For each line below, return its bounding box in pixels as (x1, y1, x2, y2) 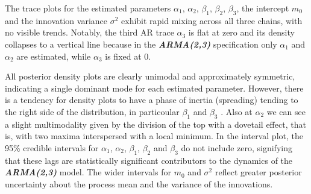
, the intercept (236, 2, 289, 14)
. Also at (221, 105, 253, 117)
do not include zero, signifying (181, 141, 292, 154)
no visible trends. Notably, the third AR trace (5, 26, 174, 39)
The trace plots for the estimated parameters (5, 2, 171, 14)
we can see (266, 105, 306, 117)
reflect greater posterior (215, 166, 302, 178)
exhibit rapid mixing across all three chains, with (121, 14, 303, 27)
